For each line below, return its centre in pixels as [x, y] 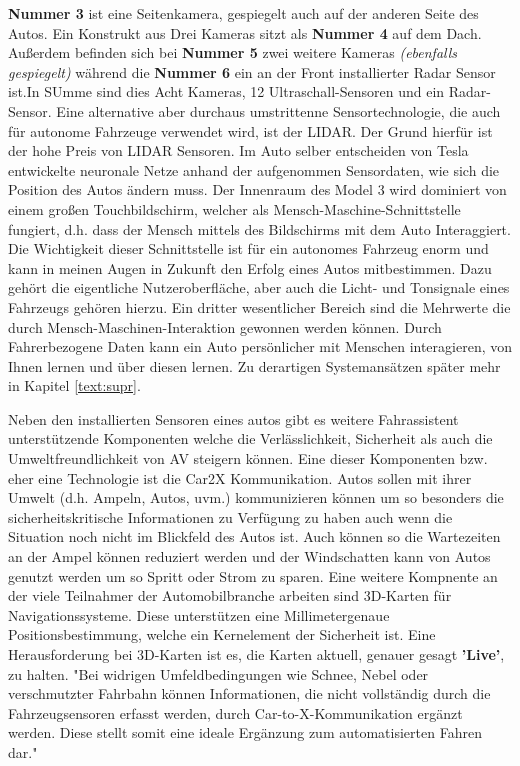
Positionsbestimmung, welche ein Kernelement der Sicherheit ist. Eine [222, 634]
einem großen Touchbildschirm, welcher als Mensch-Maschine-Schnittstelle [234, 208]
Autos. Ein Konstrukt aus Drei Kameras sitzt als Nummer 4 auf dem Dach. [245, 32]
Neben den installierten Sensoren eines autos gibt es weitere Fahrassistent [233, 418]
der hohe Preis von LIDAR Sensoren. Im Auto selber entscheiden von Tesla [238, 150]
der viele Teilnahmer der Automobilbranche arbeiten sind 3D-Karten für [230, 595]
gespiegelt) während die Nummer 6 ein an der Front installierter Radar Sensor [252, 71]
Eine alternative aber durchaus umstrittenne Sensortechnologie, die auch [278, 110]
